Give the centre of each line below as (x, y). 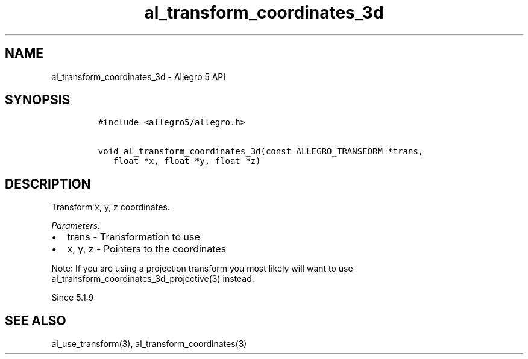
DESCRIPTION (48, 184)
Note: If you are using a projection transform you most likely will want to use (202, 269)
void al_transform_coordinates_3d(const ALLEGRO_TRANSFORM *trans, (261, 151)
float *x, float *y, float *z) (187, 161)
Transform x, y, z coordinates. (111, 207)
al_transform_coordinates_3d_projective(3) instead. (153, 279)
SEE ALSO (36, 320)
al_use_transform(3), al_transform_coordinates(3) (149, 344)
